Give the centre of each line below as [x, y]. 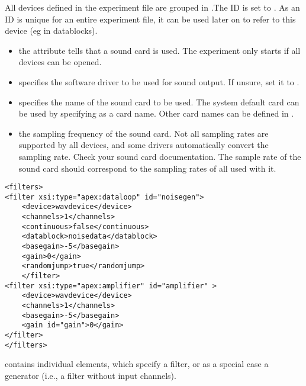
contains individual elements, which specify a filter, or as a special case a [137, 364]
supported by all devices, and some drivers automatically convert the [144, 145]
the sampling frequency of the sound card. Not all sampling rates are [144, 133]
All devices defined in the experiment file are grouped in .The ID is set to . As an [152, 7]
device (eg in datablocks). [51, 30]
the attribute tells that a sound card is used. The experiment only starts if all [160, 50]
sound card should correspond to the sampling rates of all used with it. [147, 168]
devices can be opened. [60, 62]
